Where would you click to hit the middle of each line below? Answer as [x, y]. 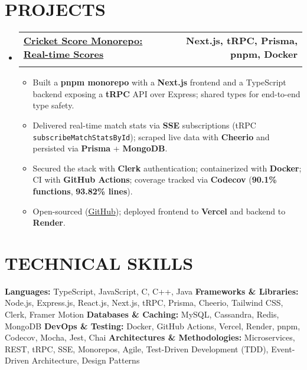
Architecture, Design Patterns [86, 360]
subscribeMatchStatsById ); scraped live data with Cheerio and [151, 136]
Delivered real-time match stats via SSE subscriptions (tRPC [144, 125]
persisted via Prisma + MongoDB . [100, 148]
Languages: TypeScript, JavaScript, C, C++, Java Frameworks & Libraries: [152, 291]
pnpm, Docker [264, 54]
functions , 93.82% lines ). [83, 191]
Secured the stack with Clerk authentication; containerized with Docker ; [167, 168]
